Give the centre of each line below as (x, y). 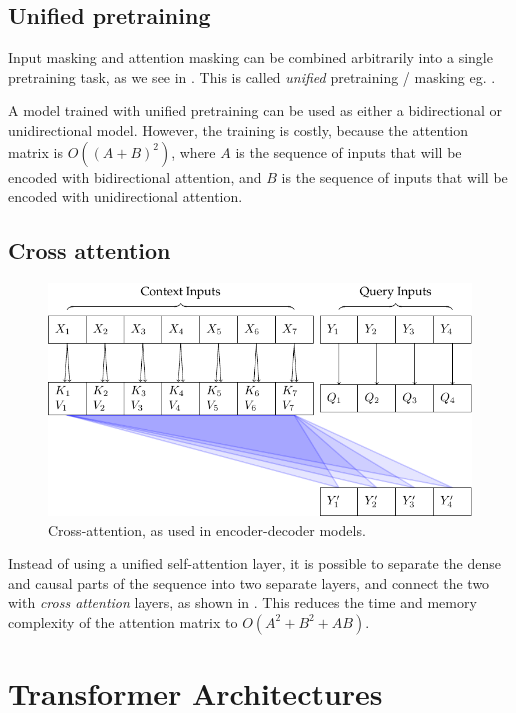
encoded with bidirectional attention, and (135, 176)
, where (193, 151)
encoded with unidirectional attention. (125, 196)
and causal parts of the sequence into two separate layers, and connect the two (249, 582)
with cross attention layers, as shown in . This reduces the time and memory (242, 602)
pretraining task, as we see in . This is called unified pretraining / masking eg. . (252, 76)
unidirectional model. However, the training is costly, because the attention (238, 129)
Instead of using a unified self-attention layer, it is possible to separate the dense (255, 563)
